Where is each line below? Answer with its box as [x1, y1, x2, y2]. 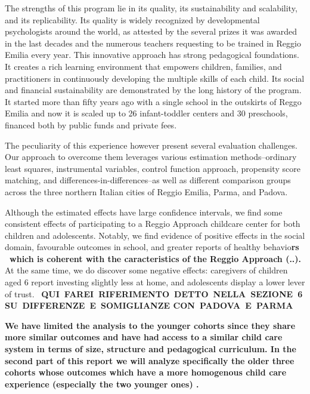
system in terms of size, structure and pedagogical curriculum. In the [5, 343, 296, 355]
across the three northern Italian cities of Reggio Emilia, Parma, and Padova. [5, 185, 288, 198]
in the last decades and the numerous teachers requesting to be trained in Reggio [5, 36, 301, 49]
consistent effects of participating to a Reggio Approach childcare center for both [5, 217, 300, 230]
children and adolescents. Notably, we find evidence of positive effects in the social [5, 229, 305, 241]
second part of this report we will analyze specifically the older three [5, 354, 294, 367]
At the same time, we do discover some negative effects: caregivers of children [5, 264, 288, 276]
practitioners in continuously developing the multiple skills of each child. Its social [5, 72, 305, 84]
